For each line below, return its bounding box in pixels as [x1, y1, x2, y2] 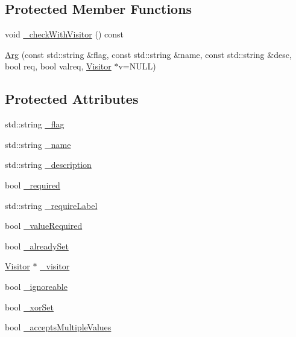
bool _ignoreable [5, 280, 68, 292]
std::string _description [5, 158, 92, 171]
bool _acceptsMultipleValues [5, 321, 112, 333]
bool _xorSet [5, 300, 54, 313]
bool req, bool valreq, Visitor [5, 60, 112, 72]
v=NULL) [118, 60, 156, 72]
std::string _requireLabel [5, 199, 98, 211]
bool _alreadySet [5, 239, 69, 252]
